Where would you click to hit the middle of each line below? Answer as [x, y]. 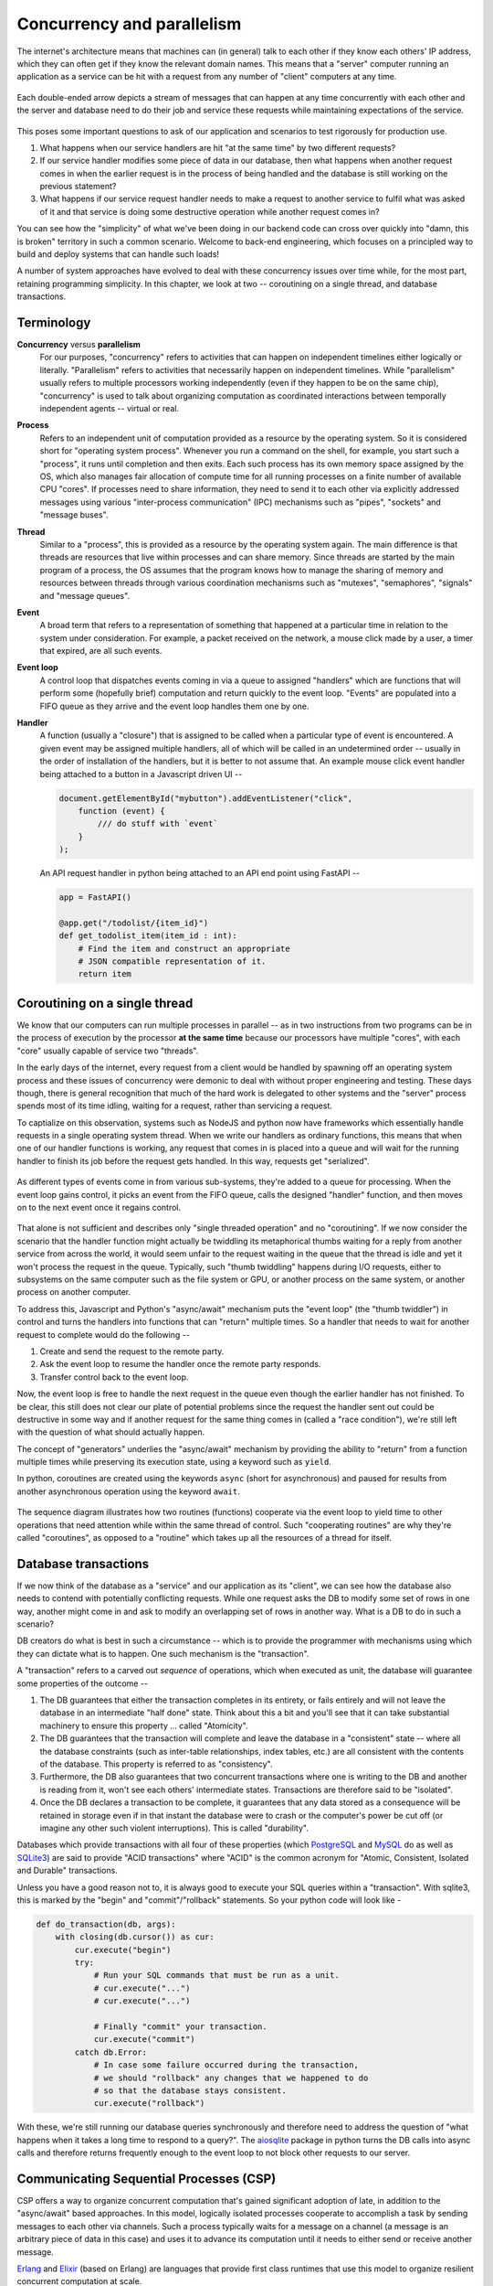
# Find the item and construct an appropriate [184, 948]
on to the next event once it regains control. [99, 1208]
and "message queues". [85, 595]
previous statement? [78, 187]
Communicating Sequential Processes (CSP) [147, 2179]
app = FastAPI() [95, 897]
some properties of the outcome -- [83, 1683]
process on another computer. [74, 1292]
